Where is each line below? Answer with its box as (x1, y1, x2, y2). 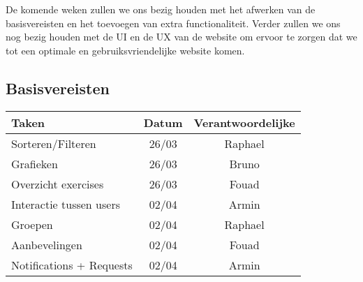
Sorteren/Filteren (11, 135, 96, 151)
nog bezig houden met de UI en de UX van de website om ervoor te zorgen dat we (6, 29, 357, 44)
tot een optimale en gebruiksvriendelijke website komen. (6, 43, 245, 57)
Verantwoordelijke (193, 114, 295, 131)
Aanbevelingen (11, 236, 82, 253)
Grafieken (11, 155, 58, 172)
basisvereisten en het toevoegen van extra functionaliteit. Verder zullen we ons (6, 15, 341, 30)
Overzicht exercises (11, 175, 104, 192)
